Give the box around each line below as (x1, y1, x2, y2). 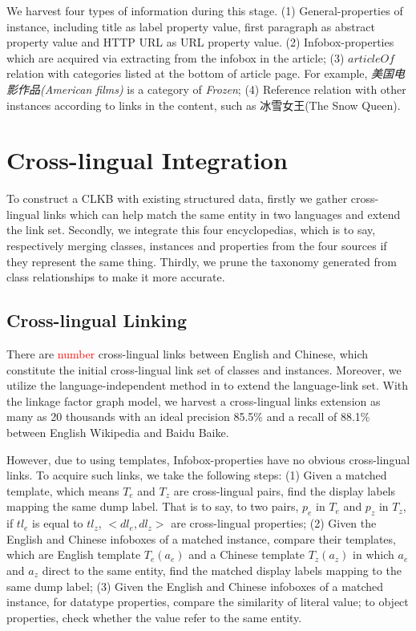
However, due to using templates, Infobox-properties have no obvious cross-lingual (6, 451, 410, 467)
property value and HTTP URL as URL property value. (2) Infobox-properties (6, 34, 394, 51)
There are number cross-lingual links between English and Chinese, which (6, 346, 369, 362)
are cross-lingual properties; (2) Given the (171, 515, 377, 532)
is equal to (32, 515, 83, 532)
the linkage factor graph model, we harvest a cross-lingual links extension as (6, 392, 381, 409)
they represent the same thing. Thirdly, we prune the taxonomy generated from (6, 253, 397, 269)
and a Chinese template (188, 546, 305, 563)
